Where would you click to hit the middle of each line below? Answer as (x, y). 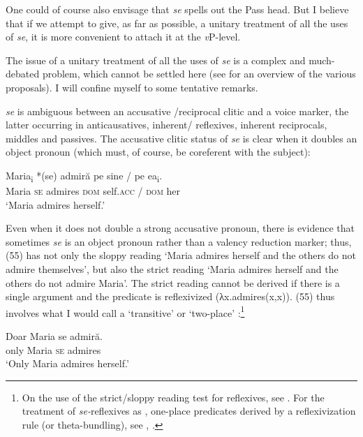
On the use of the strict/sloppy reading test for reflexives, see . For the (173, 397)
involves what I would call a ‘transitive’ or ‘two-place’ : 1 (125, 311)
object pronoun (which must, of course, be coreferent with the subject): (158, 152)
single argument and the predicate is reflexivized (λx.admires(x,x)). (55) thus (170, 296)
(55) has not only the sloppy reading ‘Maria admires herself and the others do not (181, 255)
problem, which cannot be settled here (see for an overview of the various (199, 74)
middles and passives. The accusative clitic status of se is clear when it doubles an (181, 138)
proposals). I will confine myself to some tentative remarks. (132, 87)
